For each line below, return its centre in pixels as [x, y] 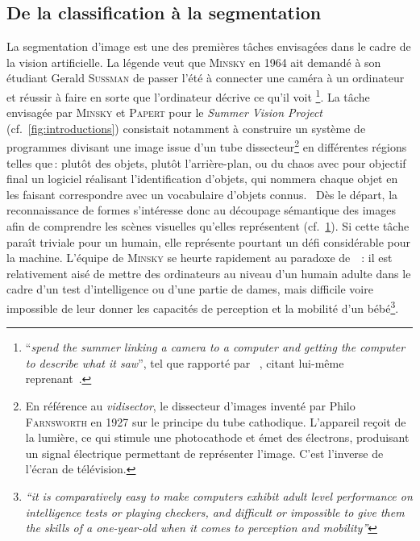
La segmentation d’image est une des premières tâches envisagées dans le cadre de [209, 46]
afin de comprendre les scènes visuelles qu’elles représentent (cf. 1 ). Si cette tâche [208, 226]
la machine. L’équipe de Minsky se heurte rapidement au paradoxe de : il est [200, 258]
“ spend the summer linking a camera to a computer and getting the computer [215, 347]
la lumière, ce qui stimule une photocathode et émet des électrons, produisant [217, 437]
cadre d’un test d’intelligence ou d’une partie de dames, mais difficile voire [190, 289]
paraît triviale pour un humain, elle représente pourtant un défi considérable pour [209, 241]
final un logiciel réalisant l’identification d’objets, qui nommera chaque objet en [202, 179]
